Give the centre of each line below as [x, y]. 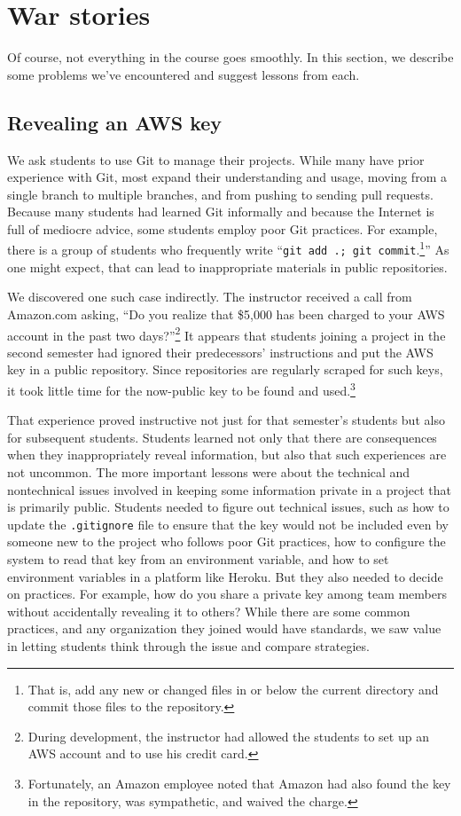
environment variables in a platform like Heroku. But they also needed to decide [225, 576]
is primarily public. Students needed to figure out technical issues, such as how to [228, 507]
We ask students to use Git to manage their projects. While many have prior [216, 159]
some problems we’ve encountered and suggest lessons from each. [184, 74]
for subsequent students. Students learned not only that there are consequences [222, 437]
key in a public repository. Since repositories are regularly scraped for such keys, [225, 369]
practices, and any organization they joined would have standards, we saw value [224, 628]
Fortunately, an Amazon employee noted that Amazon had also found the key [239, 784]
